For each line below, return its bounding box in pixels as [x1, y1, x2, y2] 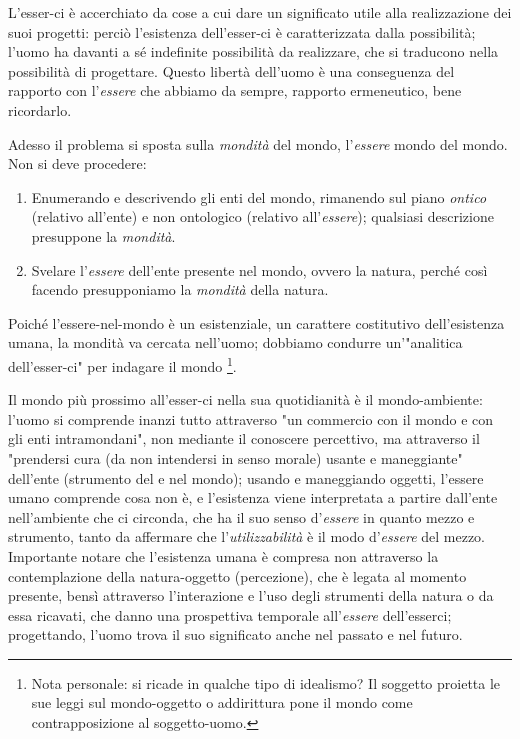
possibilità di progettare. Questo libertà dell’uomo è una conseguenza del [8, 60, 455, 81]
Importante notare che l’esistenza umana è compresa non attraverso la [8, 545, 439, 566]
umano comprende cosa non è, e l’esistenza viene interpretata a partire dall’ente [8, 487, 498, 508]
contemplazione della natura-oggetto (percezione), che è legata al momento [8, 565, 467, 586]
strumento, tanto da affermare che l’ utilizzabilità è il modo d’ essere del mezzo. [8, 526, 485, 547]
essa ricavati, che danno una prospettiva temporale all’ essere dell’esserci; [8, 604, 452, 625]
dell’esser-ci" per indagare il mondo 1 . [8, 352, 237, 376]
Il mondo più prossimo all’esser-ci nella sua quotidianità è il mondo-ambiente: [8, 389, 483, 410]
